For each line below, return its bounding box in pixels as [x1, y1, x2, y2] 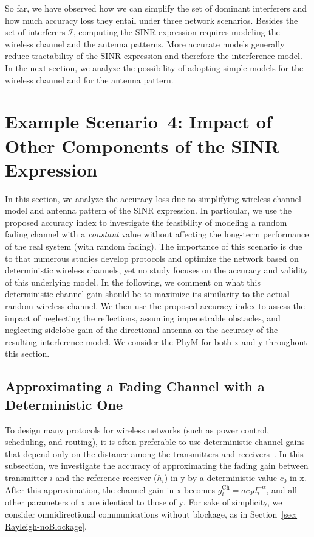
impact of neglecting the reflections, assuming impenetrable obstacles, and [5, 311, 281, 324]
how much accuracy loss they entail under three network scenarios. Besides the [5, 13, 298, 26]
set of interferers [5, 26, 66, 38]
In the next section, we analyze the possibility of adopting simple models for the [5, 61, 304, 74]
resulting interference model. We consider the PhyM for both [5, 335, 232, 348]
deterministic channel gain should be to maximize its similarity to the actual [5, 287, 290, 300]
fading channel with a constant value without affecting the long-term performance [5, 228, 309, 240]
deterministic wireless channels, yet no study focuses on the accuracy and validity [5, 264, 309, 276]
